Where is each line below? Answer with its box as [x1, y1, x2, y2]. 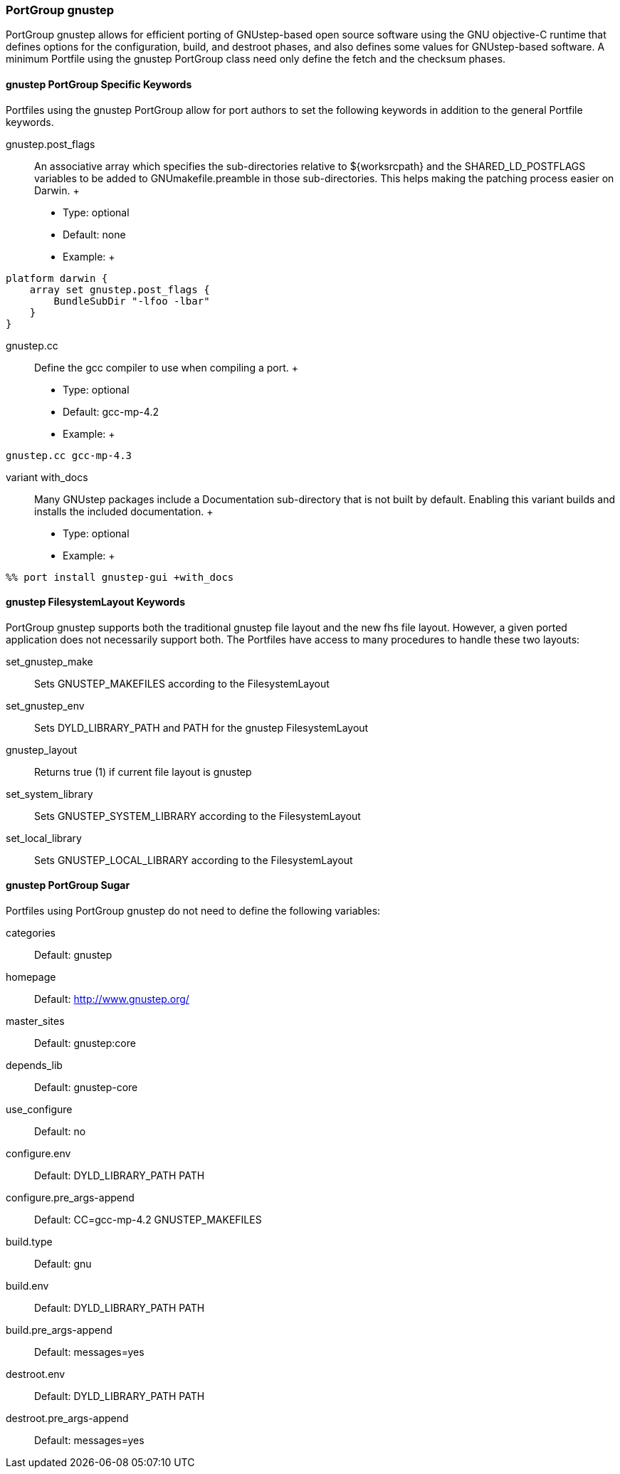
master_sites [6, 1015, 65, 1028]
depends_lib [6, 1059, 63, 1072]
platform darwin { [6, 272, 108, 284]
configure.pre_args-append [6, 1191, 135, 1204]
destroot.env [6, 1368, 65, 1381]
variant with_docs [6, 470, 88, 483]
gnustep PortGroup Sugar [6, 879, 130, 892]
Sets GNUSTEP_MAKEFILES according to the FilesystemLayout [34, 677, 330, 690]
